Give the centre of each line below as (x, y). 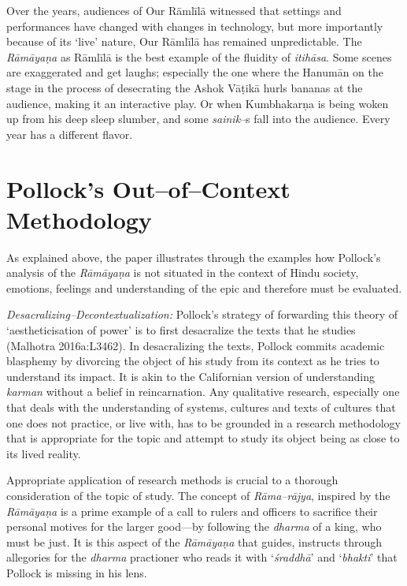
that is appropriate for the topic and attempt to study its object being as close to (203, 438)
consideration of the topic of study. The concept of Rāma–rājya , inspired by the (198, 495)
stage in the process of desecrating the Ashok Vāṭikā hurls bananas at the (185, 87)
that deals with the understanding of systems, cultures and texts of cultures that (201, 407)
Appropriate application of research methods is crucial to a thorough (172, 480)
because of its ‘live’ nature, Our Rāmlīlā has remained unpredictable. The (184, 41)
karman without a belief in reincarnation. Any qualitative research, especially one (203, 392)
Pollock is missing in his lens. (77, 572)
